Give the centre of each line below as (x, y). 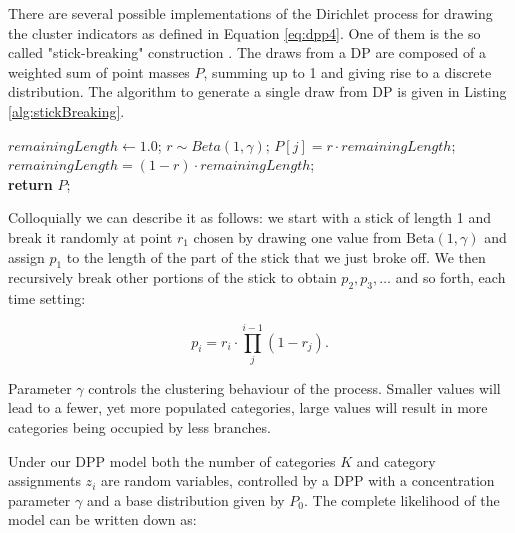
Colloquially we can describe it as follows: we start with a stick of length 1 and (250, 217)
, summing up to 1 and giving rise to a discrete (347, 71)
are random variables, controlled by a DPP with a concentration (297, 480)
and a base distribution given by (185, 499)
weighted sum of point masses (99, 71)
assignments (44, 480)
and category (396, 460)
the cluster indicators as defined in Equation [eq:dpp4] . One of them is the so (244, 32)
